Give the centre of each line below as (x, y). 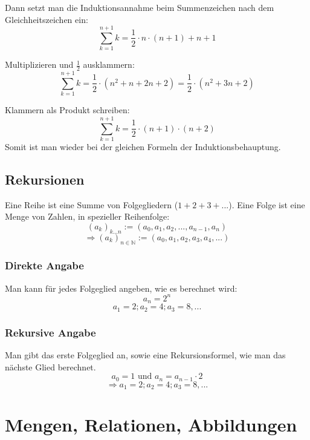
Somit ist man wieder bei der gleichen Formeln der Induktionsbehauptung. (143, 146)
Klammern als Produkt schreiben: (67, 110)
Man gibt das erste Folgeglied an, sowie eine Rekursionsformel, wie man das (145, 355)
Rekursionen (45, 179)
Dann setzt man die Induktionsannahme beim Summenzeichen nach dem (140, 7)
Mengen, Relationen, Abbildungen (151, 425)
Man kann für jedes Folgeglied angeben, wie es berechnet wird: (121, 288)
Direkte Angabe (44, 265)
